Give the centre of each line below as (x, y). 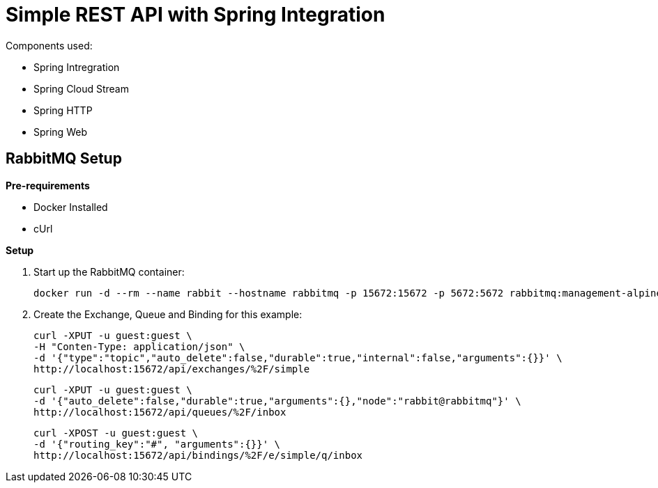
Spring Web (60, 132)
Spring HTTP (63, 110)
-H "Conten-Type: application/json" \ (139, 346)
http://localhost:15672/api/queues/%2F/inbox (160, 412)
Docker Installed (71, 207)
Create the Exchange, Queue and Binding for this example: (168, 314)
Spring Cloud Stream (81, 88)
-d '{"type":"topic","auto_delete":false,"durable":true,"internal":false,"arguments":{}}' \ (298, 357)
